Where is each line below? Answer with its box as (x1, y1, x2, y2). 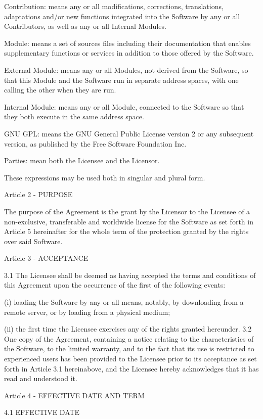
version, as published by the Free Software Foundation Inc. (4, 138, 187, 149)
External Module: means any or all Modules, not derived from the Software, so (4, 64, 248, 75)
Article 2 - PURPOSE (4, 189, 73, 200)
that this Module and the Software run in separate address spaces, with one (4, 74, 239, 85)
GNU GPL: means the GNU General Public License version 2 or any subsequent (4, 128, 254, 138)
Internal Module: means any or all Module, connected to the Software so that (4, 101, 244, 112)
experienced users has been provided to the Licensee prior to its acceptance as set (4, 353, 257, 364)
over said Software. (4, 236, 63, 246)
